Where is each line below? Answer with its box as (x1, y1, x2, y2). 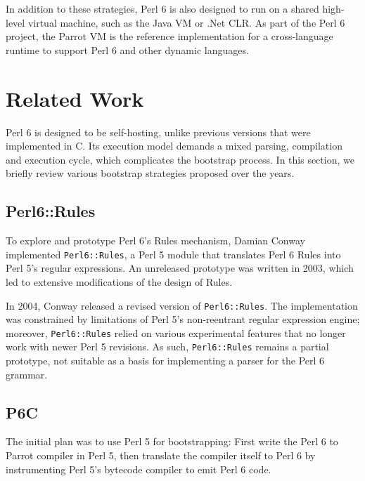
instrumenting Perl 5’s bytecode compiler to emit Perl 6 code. (6, 461, 271, 476)
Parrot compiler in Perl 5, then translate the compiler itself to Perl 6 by (6, 448, 316, 463)
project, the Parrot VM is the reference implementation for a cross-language (6, 29, 333, 44)
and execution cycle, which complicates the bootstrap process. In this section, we (6, 152, 354, 166)
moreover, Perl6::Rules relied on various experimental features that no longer (6, 325, 346, 340)
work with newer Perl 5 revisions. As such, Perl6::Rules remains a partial (6, 339, 329, 354)
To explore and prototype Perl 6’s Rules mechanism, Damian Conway (6, 233, 305, 248)
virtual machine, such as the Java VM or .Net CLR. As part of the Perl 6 (27, 15, 345, 29)
